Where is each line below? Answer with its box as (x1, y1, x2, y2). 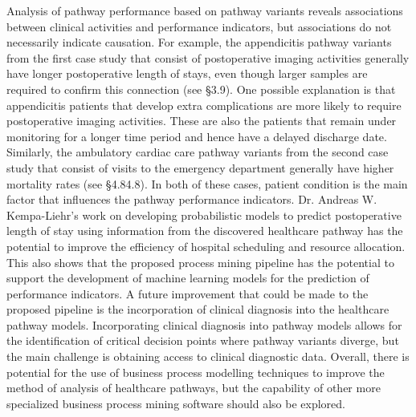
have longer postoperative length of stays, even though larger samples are (6, 65, 368, 82)
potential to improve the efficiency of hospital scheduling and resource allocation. (6, 237, 406, 254)
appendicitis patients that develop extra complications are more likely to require (6, 96, 402, 113)
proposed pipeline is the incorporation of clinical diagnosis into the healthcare (6, 301, 389, 318)
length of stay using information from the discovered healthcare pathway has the (6, 222, 403, 239)
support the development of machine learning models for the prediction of (6, 269, 369, 286)
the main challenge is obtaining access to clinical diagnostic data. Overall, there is (6, 348, 410, 365)
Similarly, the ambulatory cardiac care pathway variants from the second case (6, 144, 389, 160)
